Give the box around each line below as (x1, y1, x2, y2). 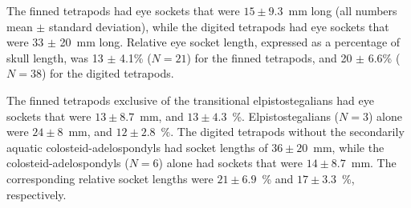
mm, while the (313, 138, 385, 155)
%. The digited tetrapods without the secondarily (161, 123, 405, 140)
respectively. (6, 186, 67, 202)
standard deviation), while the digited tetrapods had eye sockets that (48, 18, 389, 34)
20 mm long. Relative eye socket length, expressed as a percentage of (59, 34, 401, 50)
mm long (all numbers (288, 2, 397, 18)
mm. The (351, 154, 397, 171)
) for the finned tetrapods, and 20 (186, 49, 352, 66)
